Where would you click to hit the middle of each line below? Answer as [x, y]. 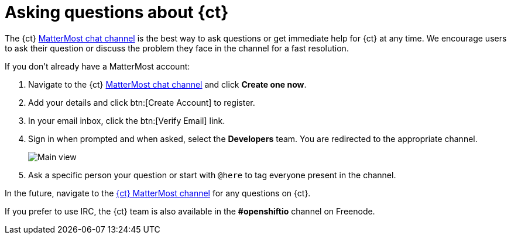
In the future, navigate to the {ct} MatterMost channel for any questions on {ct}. [158, 193]
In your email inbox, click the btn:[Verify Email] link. [127, 120]
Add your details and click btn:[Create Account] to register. [142, 102]
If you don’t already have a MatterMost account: [97, 66]
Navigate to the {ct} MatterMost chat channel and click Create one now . [167, 84]
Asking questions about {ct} [117, 12]
